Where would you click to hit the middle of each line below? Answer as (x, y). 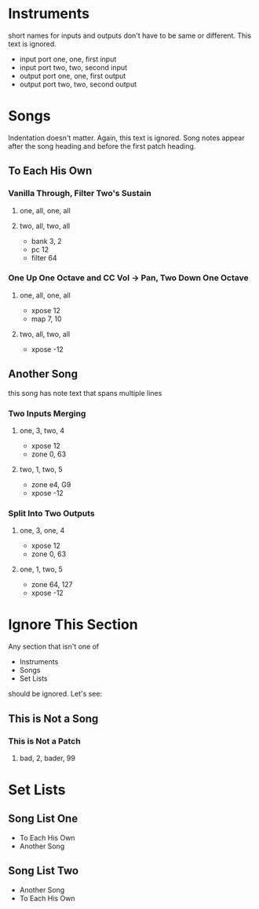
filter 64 (44, 257)
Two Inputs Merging (47, 413)
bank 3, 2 (46, 241)
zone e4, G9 (51, 484)
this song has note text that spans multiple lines (85, 393)
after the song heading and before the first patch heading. (102, 146)
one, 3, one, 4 (42, 530)
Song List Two (44, 871)
